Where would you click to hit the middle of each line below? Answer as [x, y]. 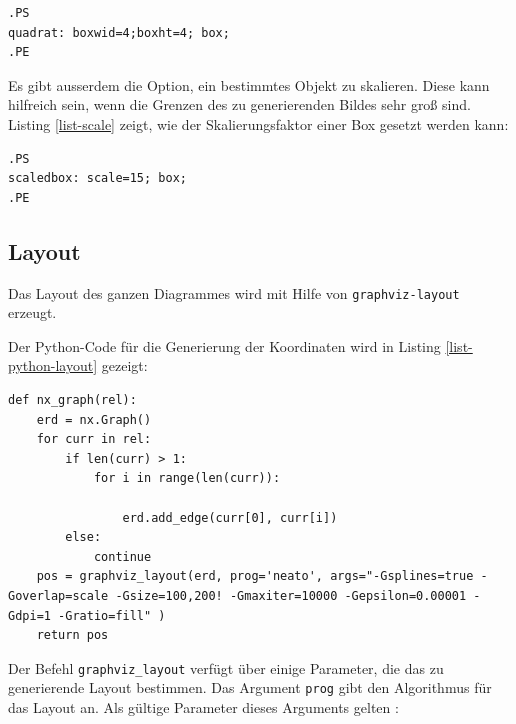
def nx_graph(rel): [72, 399]
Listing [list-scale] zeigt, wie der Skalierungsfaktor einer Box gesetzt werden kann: [258, 123]
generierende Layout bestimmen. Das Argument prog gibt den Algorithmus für [250, 687]
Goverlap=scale [58, 595]
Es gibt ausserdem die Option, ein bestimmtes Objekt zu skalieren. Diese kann [249, 84]
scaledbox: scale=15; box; [97, 178]
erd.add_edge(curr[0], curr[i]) [230, 517]
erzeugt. [32, 312]
